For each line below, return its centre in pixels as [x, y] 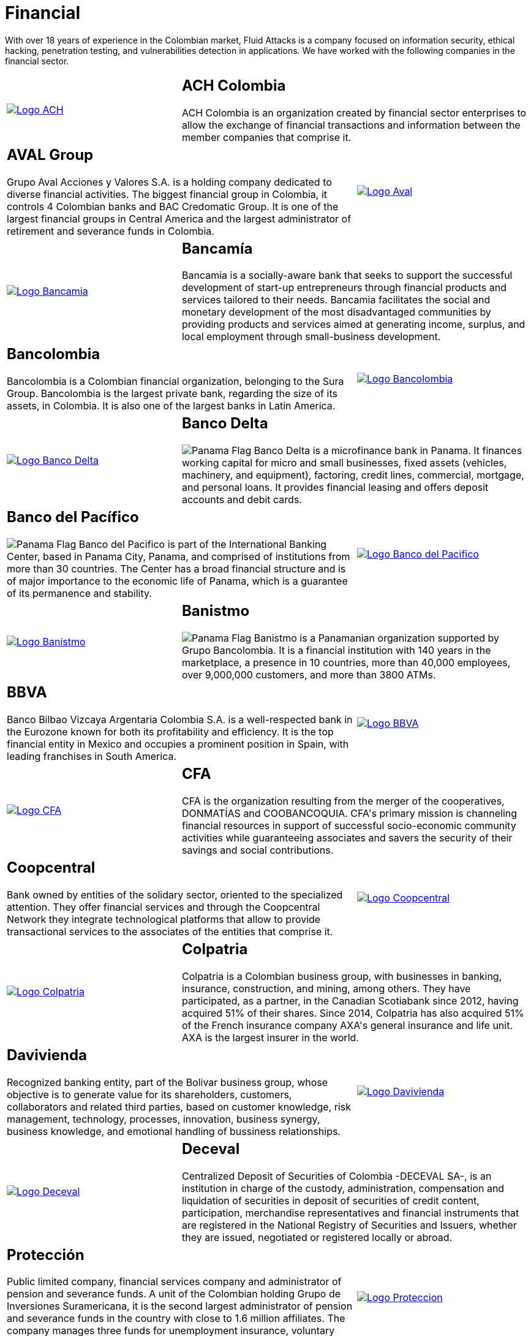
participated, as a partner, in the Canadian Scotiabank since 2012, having [350, 1000]
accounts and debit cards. [242, 500]
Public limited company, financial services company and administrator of [174, 1282]
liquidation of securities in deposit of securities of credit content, [330, 1200]
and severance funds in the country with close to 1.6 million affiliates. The [176, 1319]
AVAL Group [50, 154]
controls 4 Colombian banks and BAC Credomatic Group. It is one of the [173, 206]
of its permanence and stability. [79, 594]
